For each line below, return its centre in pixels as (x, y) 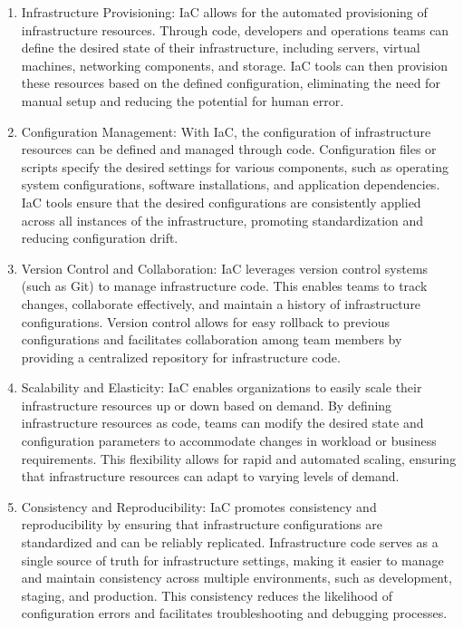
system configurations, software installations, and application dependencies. (231, 184)
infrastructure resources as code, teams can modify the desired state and (222, 423)
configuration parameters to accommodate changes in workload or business (229, 441)
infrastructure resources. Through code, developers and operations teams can (235, 29)
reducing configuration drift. (100, 238)
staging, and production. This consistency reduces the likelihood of (207, 595)
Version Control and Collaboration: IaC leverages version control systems (225, 268)
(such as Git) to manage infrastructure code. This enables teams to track (224, 286)
